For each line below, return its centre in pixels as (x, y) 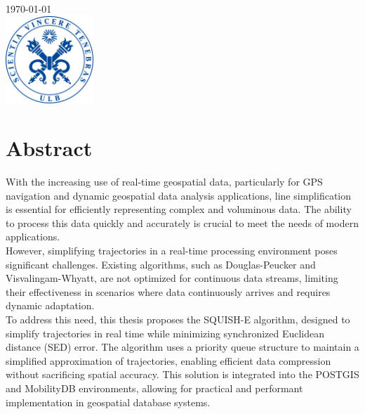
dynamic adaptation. (50, 305)
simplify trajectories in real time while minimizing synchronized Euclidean (165, 333)
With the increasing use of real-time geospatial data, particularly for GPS (164, 182)
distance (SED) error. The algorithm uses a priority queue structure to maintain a (182, 347)
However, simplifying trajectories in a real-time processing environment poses (172, 250)
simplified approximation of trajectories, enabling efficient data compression (168, 360)
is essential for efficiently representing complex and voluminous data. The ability (179, 209)
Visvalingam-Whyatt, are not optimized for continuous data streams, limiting (172, 278)
